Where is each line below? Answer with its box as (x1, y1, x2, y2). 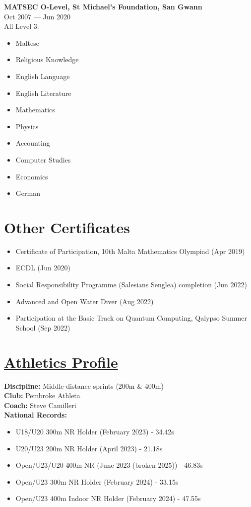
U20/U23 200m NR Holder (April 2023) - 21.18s (15, 443, 163, 453)
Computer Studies (15, 154, 71, 165)
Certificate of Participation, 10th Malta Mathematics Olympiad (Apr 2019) (15, 246, 245, 256)
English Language (15, 71, 70, 81)
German (15, 188, 40, 198)
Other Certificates (4, 217, 130, 237)
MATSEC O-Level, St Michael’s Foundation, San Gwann (4, 1, 202, 11)
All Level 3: (4, 21, 39, 31)
